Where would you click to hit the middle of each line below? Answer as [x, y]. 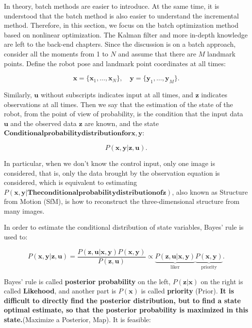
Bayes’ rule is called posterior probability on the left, [87, 281]
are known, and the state [122, 123]
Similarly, [18, 94]
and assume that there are [157, 53]
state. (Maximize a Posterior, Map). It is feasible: [77, 319]
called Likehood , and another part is [60, 291]
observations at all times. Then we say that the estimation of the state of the [118, 104]
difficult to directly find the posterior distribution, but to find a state [122, 300]
